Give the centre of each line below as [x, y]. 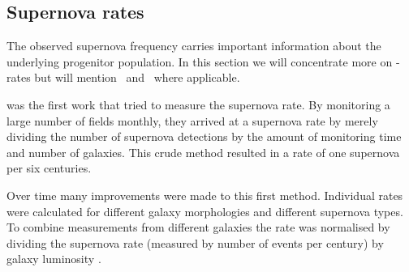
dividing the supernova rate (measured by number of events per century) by [195, 242]
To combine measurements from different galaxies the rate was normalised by [198, 227]
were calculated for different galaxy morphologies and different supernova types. [205, 211]
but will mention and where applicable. [137, 77]
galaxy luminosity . [54, 259]
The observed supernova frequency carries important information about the [194, 46]
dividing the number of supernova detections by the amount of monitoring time [204, 136]
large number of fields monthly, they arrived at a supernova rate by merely [192, 120]
